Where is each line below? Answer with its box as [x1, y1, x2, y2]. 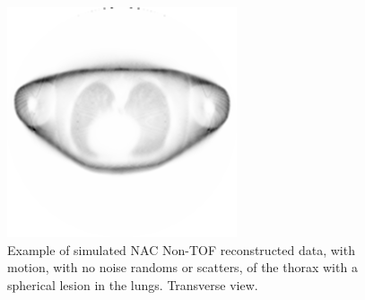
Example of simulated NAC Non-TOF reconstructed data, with [7, 240, 355, 259]
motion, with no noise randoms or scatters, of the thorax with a [7, 258, 358, 277]
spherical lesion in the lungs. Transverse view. [7, 275, 258, 294]
